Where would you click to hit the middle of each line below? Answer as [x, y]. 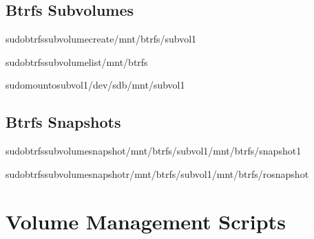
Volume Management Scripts [146, 221]
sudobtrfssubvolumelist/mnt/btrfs [77, 61]
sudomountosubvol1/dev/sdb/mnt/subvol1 [95, 85]
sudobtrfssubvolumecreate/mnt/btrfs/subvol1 [101, 39]
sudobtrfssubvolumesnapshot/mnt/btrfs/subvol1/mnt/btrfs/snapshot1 [154, 151]
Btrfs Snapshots [63, 122]
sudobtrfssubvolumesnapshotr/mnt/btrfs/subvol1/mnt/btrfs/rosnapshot [157, 173]
